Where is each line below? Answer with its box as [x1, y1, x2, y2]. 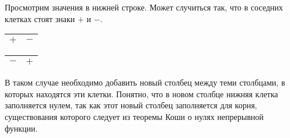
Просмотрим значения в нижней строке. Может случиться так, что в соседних [5, 1, 283, 13]
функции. [5, 122, 38, 134]
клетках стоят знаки [5, 12, 75, 24]
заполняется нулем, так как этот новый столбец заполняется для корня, [5, 99, 257, 111]
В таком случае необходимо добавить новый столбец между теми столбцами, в [5, 76, 285, 89]
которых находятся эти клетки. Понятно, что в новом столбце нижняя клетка [5, 87, 278, 100]
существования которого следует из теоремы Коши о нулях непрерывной [5, 110, 264, 122]
